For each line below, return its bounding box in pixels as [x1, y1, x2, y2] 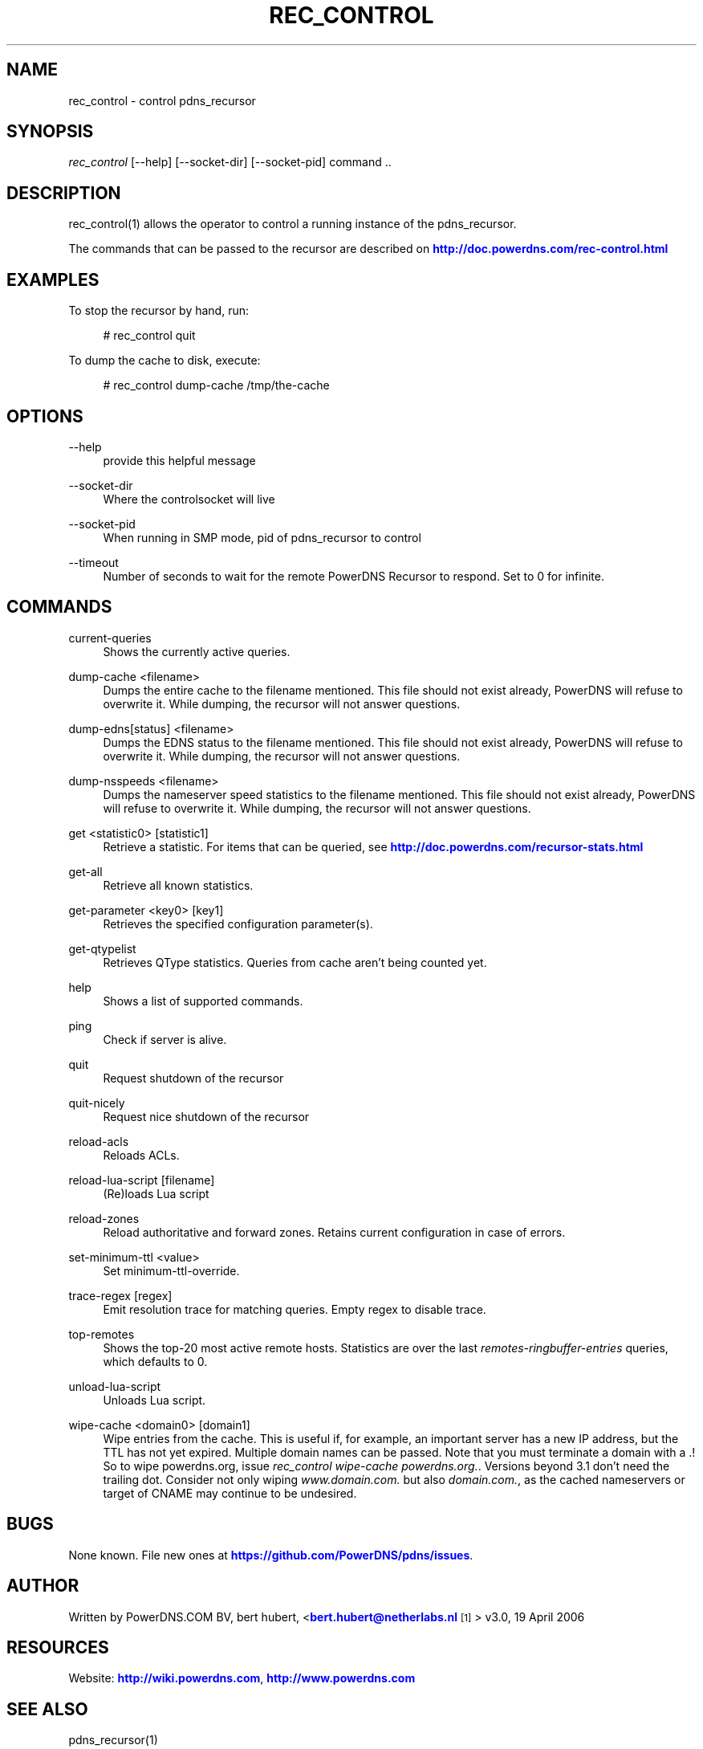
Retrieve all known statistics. [103, 878, 254, 892]
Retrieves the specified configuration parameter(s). [103, 916, 373, 931]
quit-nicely [68, 1095, 125, 1110]
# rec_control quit [103, 328, 196, 343]
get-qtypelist [68, 941, 136, 956]
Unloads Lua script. [103, 1392, 206, 1407]
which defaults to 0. [103, 1354, 208, 1368]
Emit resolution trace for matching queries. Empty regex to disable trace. [103, 1302, 486, 1316]
